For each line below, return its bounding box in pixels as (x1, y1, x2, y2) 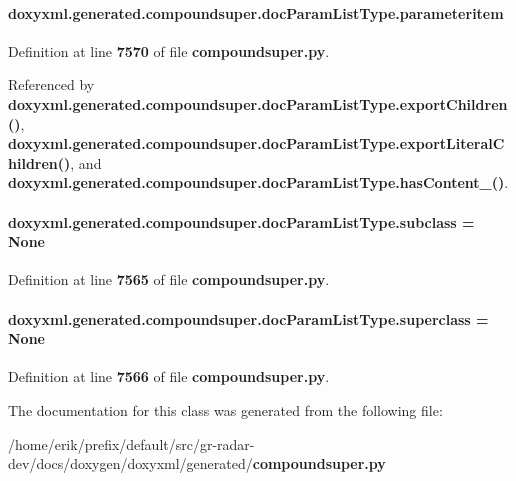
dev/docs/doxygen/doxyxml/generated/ (8, 453, 253, 474)
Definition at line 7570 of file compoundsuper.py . (8, 40, 330, 61)
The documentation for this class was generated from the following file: (8, 399, 443, 420)
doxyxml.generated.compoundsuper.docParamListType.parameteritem (8, 2, 504, 23)
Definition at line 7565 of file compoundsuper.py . (8, 269, 330, 290)
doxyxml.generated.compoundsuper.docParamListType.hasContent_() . (8, 172, 509, 193)
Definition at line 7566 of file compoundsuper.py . (8, 366, 330, 387)
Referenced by (8, 74, 95, 95)
